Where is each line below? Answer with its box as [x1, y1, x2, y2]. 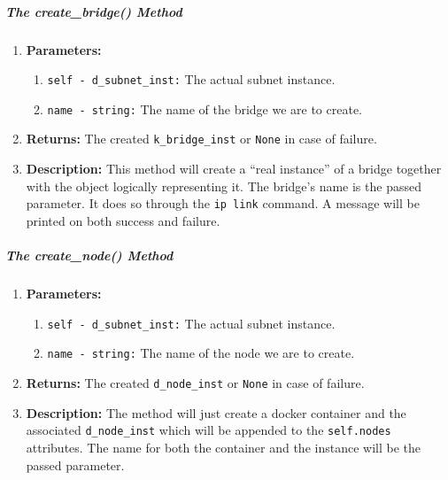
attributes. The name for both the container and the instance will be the [26, 437, 421, 456]
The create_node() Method [5, 246, 174, 265]
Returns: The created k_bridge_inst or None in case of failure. [26, 129, 377, 148]
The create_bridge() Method [5, 2, 182, 20]
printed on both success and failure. [26, 211, 220, 229]
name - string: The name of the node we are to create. [47, 344, 355, 362]
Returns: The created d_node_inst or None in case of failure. [26, 374, 365, 392]
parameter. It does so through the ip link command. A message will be [26, 194, 420, 213]
